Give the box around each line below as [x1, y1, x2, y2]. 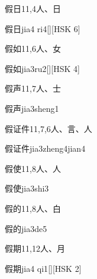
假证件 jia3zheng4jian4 [5, 142, 86, 155]
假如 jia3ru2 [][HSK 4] [5, 62, 80, 74]
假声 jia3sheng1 [5, 102, 59, 114]
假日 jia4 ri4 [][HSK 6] [5, 22, 80, 35]
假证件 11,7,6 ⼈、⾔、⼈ [5, 122, 92, 134]
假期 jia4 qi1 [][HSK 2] [5, 262, 82, 274]
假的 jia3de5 [5, 222, 47, 234]
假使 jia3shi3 [5, 182, 49, 195]
